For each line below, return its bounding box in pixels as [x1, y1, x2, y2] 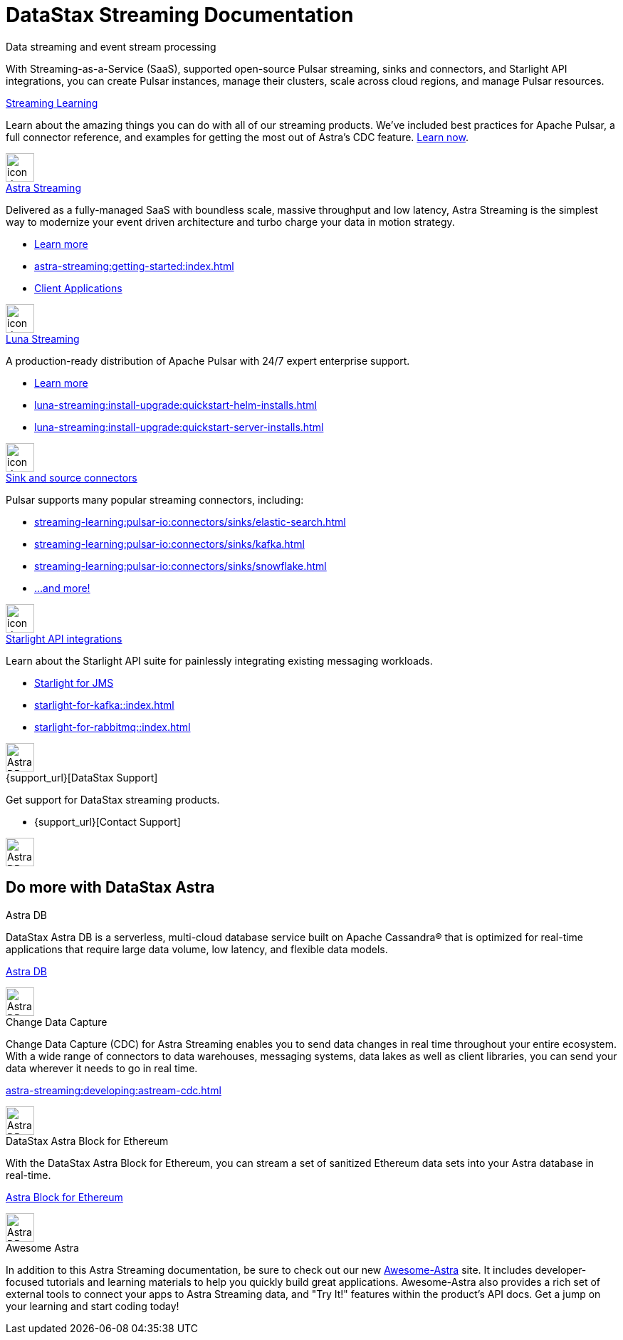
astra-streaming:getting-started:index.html [34, 259, 234, 272]
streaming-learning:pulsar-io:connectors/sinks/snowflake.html [34, 559, 327, 572]
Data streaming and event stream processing [6, 40, 216, 53]
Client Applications [34, 281, 122, 294]
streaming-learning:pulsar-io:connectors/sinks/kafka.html [34, 537, 305, 550]
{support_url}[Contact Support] [34, 815, 181, 828]
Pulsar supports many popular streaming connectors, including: [6, 493, 304, 506]
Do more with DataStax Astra [6, 878, 215, 897]
